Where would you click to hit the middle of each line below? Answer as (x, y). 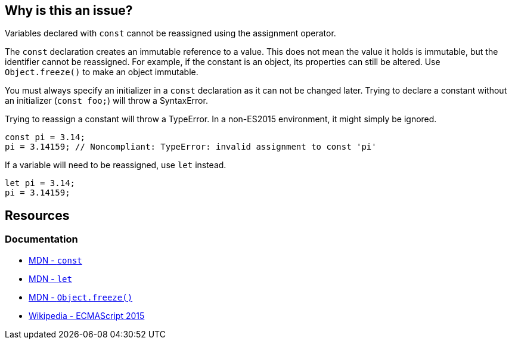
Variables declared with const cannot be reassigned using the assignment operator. (170, 33)
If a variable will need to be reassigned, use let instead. (116, 165)
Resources (37, 215)
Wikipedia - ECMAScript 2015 (87, 315)
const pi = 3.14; (45, 137)
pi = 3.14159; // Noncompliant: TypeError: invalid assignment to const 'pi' (191, 147)
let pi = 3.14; (40, 183)
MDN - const (55, 260)
